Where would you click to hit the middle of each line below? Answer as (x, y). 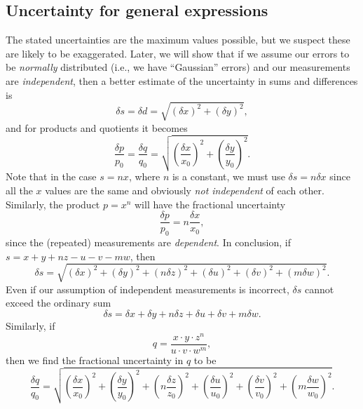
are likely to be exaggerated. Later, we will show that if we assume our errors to (178, 53)
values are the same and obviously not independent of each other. (185, 190)
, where (144, 176)
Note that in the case (51, 176)
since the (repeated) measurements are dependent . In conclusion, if (148, 242)
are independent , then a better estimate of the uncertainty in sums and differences (182, 80)
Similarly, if (30, 326)
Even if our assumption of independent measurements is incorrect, (148, 289)
